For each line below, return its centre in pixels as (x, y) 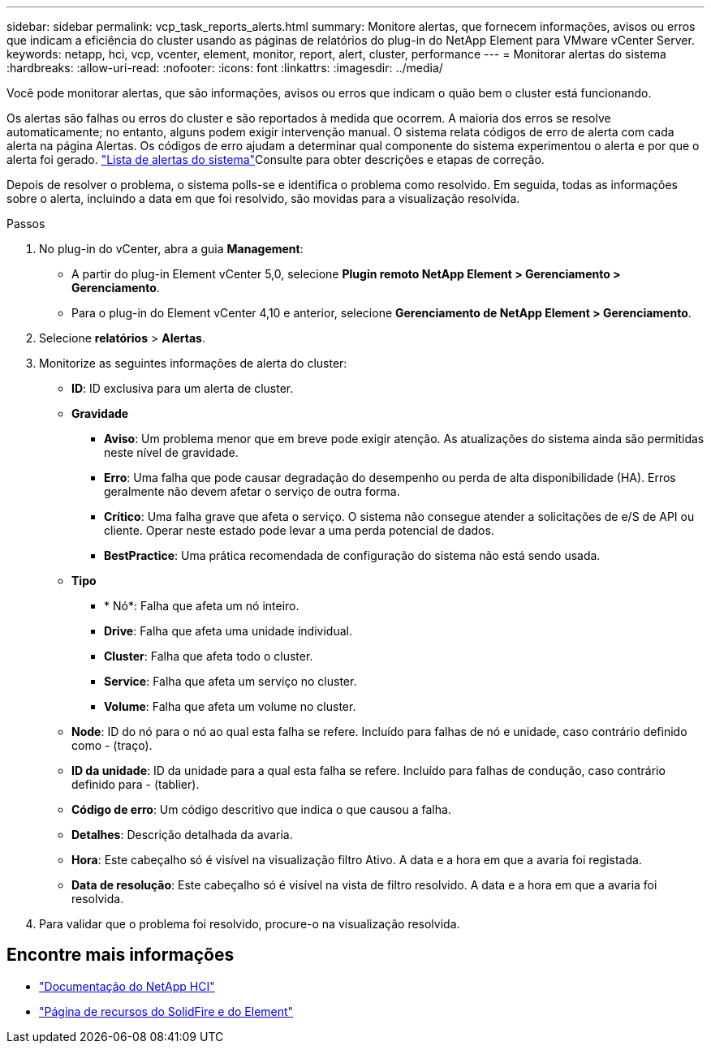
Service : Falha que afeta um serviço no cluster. (231, 681)
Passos (26, 224)
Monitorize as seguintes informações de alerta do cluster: (193, 363)
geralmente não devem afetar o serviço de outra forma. (252, 491)
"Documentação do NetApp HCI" (127, 986)
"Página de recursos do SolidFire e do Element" (166, 1011)
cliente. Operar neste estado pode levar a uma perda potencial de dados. (299, 530)
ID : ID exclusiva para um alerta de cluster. (183, 388)
